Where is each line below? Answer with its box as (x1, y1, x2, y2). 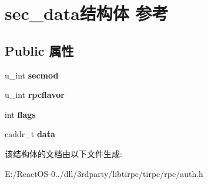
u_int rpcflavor (5, 88, 65, 101)
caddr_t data (5, 128, 55, 140)
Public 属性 (5, 41, 74, 59)
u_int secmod (5, 69, 59, 81)
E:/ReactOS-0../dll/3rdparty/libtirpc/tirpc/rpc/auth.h (5, 167, 203, 179)
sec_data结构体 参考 (5, 1, 169, 25)
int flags (5, 108, 36, 120)
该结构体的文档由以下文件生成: (5, 147, 122, 159)
